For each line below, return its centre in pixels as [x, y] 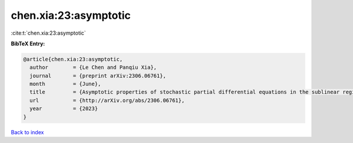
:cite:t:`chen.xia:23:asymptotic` [49, 33]
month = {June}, [65, 84]
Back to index [27, 132]
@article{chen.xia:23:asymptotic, [73, 59]
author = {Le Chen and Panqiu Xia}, [93, 67]
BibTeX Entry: [28, 44]
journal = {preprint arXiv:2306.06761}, [98, 76]
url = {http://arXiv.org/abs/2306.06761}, [107, 100]
